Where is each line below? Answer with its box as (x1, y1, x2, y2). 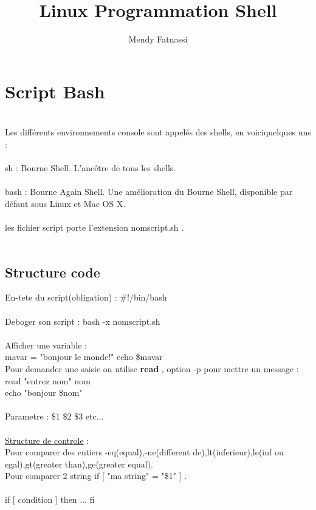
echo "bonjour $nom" (5, 386, 83, 399)
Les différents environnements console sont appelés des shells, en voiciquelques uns (5, 126, 311, 138)
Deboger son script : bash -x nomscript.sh (5, 314, 160, 327)
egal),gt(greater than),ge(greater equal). (5, 457, 154, 470)
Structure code (5, 262, 100, 281)
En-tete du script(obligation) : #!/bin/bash (5, 291, 167, 304)
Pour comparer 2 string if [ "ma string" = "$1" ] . (5, 469, 187, 482)
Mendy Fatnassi (128, 33, 188, 46)
